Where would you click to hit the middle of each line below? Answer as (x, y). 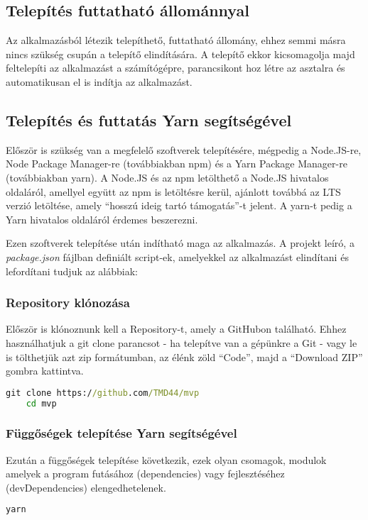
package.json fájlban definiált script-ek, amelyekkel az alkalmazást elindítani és (177, 256)
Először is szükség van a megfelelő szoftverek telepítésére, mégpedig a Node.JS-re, (184, 149)
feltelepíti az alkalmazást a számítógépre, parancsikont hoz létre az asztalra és (175, 68)
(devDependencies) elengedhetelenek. (86, 487)
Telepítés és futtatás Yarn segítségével (149, 120)
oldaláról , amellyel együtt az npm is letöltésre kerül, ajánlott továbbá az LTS (173, 191)
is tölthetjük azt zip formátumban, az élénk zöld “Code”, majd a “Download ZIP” (184, 356)
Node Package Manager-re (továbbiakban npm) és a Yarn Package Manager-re (177, 164)
